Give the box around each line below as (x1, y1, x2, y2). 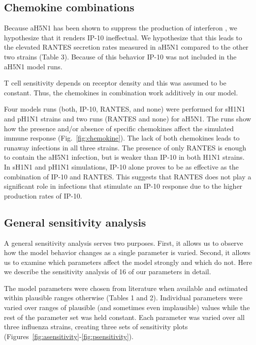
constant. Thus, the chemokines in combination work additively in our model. (4, 87, 238, 97)
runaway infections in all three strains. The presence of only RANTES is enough (4, 142, 247, 152)
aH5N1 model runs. (4, 61, 63, 71)
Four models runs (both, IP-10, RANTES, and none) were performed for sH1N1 (4, 104, 246, 114)
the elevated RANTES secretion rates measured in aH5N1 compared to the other (4, 42, 249, 52)
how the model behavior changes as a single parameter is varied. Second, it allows (4, 247, 251, 258)
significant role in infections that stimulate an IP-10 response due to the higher (4, 181, 243, 191)
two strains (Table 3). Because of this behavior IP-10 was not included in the (4, 51, 237, 61)
